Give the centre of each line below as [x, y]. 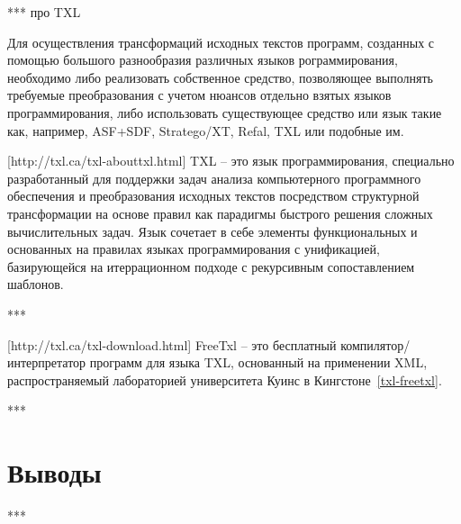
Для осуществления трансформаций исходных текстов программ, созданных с [221, 42]
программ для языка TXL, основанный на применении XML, [258, 362]
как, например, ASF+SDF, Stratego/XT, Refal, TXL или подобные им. [206, 130]
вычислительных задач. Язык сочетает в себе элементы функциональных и [212, 231]
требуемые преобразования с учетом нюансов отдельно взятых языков [199, 95]
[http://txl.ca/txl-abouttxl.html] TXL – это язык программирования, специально [231, 161]
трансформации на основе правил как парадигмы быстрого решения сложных [220, 213]
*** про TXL [44, 12]
